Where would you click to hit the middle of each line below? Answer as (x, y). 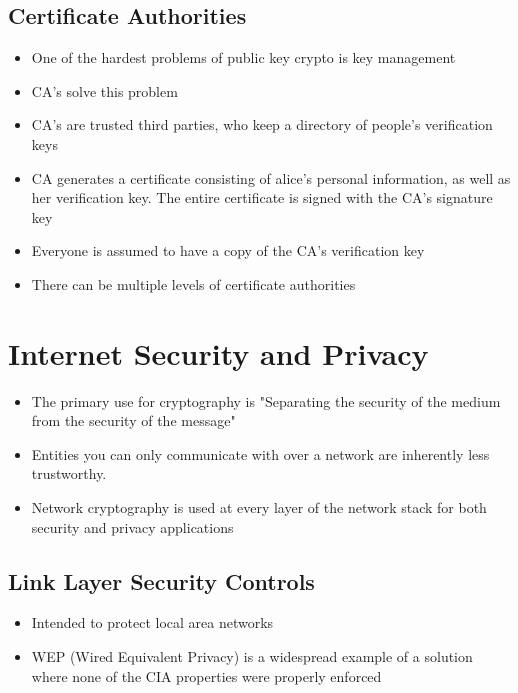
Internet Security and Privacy (218, 352)
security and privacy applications (132, 526)
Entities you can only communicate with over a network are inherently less (260, 453)
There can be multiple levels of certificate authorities (193, 283)
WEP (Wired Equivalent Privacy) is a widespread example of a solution (252, 656)
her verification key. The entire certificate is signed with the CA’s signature (262, 197)
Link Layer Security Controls (161, 580)
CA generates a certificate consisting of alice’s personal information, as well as (271, 177)
